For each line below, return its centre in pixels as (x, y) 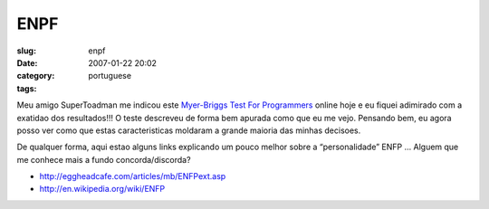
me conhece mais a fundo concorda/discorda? (104, 159)
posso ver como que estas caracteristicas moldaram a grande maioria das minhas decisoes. (189, 130)
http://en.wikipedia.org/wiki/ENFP (102, 189)
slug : (26, 51)
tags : (27, 88)
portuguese (110, 76)
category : (36, 76)
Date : (27, 62)
